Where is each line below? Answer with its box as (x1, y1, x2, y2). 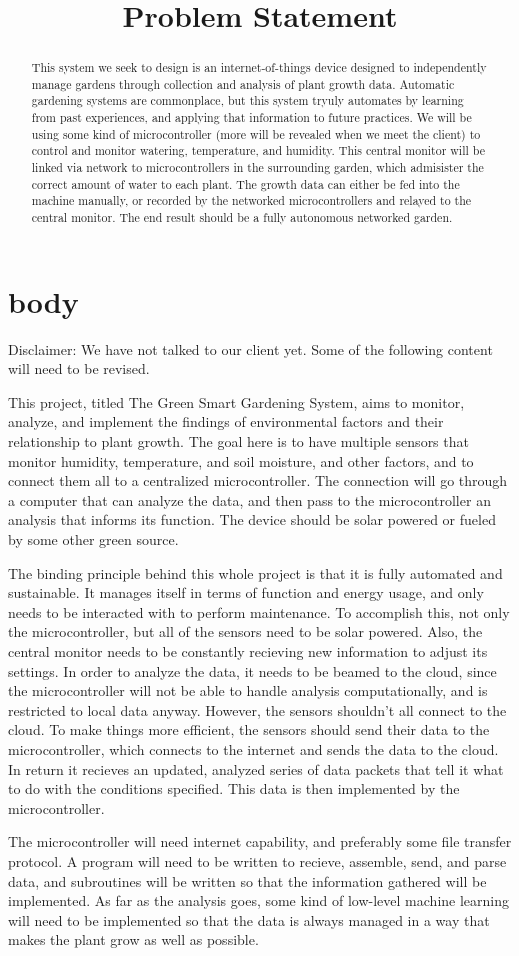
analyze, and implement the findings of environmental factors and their (8, 411, 444, 432)
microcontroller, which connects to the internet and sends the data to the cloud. (8, 738, 499, 759)
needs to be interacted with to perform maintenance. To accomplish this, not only (8, 601, 510, 622)
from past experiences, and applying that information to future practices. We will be (31, 109, 472, 126)
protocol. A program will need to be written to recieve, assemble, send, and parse (8, 850, 507, 871)
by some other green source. (8, 529, 179, 550)
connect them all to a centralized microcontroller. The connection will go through (8, 470, 508, 491)
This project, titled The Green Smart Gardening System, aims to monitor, (8, 391, 465, 412)
